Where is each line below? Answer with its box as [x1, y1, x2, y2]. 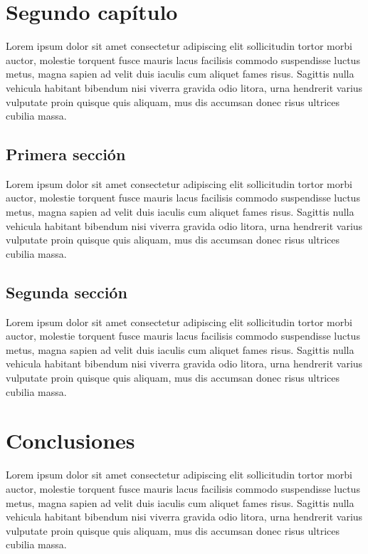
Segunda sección [6, 281, 127, 303]
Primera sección [6, 143, 126, 165]
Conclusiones [6, 426, 135, 455]
